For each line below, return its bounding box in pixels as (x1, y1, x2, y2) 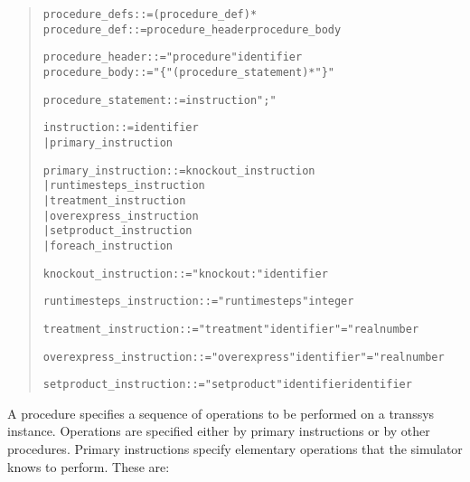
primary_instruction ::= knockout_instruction (42, 164, 315, 177)
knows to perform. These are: (7, 457, 170, 476)
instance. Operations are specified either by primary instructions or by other (7, 421, 430, 440)
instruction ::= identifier (42, 121, 199, 135)
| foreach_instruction (42, 239, 173, 252)
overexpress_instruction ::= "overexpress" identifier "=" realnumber (42, 350, 445, 364)
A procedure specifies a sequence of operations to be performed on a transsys (7, 403, 435, 422)
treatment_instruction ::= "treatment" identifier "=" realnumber (42, 322, 419, 336)
